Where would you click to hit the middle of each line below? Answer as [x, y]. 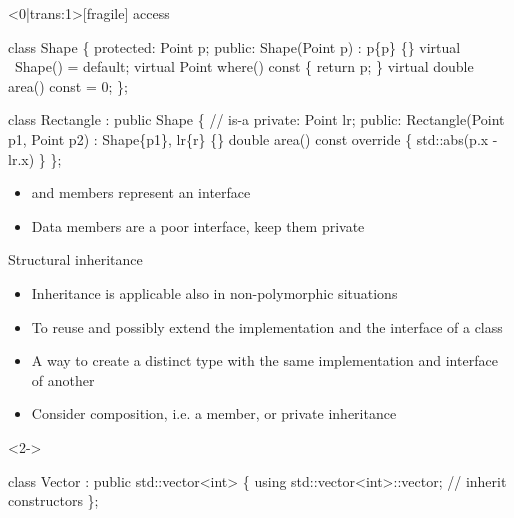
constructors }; [53, 500]
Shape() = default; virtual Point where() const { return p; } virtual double [244, 66]
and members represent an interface [141, 192]
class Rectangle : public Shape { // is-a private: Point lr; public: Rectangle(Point [256, 119]
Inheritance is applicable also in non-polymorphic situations [214, 292]
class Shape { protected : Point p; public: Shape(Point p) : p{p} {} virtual [234, 46]
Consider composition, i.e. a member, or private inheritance [214, 413]
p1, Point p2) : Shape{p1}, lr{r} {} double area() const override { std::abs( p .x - [253, 138]
